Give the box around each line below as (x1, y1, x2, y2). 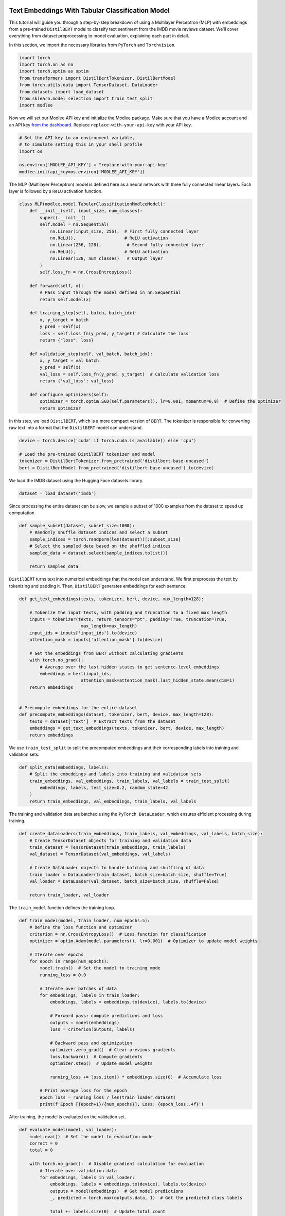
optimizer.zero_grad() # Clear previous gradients (50, 1047, 176, 1053)
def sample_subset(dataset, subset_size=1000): (19, 523, 135, 529)
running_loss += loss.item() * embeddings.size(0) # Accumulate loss (50, 1074, 222, 1080)
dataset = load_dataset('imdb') (19, 490, 97, 496)
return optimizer (39, 405, 81, 411)
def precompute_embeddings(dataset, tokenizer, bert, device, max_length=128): (19, 712, 214, 717)
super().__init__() (39, 215, 86, 220)
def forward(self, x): (29, 283, 84, 288)
